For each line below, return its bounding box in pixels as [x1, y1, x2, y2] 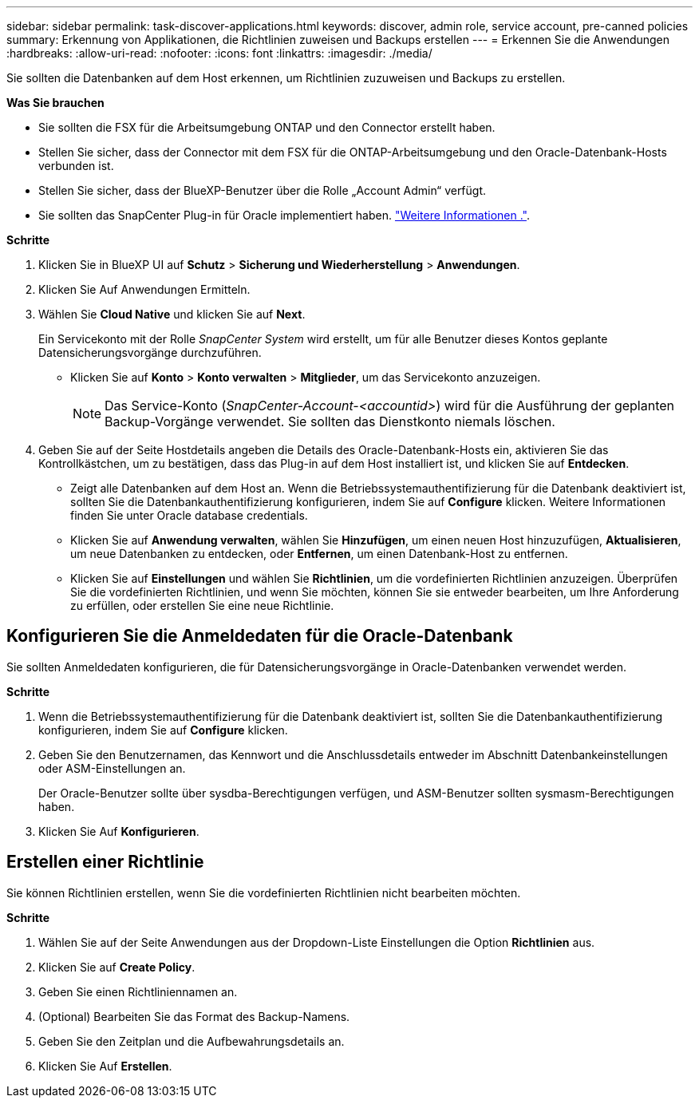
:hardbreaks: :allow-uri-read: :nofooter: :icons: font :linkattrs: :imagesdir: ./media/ [6, 46, 432, 60]
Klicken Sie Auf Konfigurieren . [38, 824, 199, 838]
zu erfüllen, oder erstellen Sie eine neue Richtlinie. [70, 599, 334, 612]
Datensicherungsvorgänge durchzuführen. [38, 346, 262, 359]
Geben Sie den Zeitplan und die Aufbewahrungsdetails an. [38, 1034, 345, 1048]
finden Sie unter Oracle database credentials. [70, 508, 308, 522]
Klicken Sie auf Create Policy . [38, 960, 195, 974]
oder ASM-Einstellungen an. [38, 761, 186, 775]
